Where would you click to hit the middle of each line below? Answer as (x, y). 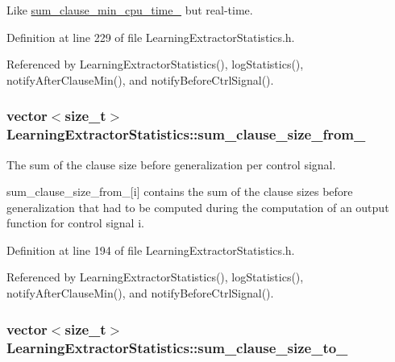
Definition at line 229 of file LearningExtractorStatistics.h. (151, 37)
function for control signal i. (75, 223)
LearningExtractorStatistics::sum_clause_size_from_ (186, 134)
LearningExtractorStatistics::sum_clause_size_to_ (177, 347)
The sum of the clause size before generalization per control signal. (171, 164)
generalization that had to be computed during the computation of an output (198, 207)
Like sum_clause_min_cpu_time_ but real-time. (130, 10)
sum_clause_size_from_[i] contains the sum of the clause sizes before (180, 191)
